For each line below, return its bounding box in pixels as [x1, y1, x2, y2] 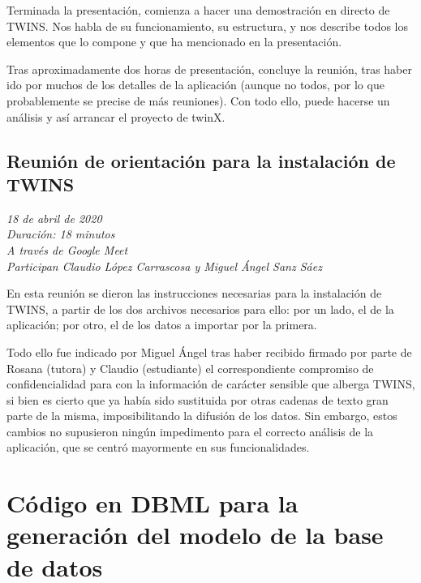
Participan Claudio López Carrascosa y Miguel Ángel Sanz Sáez [6, 257, 322, 274]
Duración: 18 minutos [6, 225, 115, 242]
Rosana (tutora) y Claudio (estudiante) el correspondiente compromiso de [6, 359, 374, 376]
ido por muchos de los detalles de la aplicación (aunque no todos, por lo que [6, 76, 384, 93]
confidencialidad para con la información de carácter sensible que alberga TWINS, [6, 375, 415, 392]
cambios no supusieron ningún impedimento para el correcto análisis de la [6, 422, 374, 439]
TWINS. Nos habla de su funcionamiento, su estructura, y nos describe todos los [6, 17, 409, 34]
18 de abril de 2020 [6, 209, 102, 226]
